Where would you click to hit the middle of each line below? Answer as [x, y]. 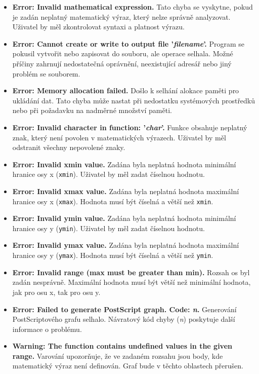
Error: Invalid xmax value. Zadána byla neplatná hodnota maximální [126, 191]
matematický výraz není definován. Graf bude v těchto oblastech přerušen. [128, 366]
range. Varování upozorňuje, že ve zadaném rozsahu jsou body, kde [118, 356]
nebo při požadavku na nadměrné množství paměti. [92, 110]
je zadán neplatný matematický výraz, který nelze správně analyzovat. [121, 16]
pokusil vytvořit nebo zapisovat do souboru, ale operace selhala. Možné [123, 53]
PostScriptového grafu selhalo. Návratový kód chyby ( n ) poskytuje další [124, 319]
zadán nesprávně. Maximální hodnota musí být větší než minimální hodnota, [132, 282]
